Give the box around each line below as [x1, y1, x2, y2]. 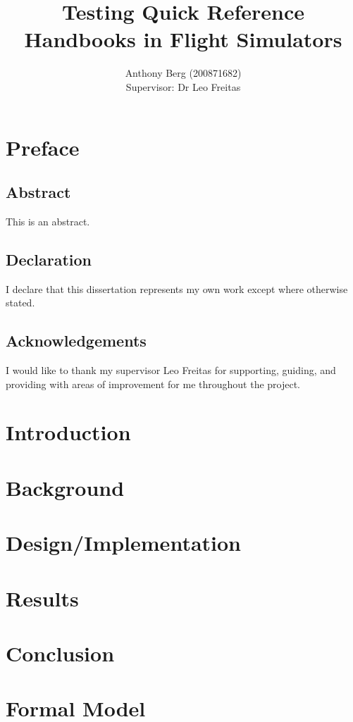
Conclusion [6, 638, 115, 667]
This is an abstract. [6, 213, 90, 228]
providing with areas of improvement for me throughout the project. [6, 376, 301, 391]
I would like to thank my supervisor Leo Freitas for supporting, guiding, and [6, 363, 336, 378]
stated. [6, 295, 35, 310]
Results [6, 583, 79, 612]
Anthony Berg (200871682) [125, 66, 242, 80]
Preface [6, 132, 80, 161]
